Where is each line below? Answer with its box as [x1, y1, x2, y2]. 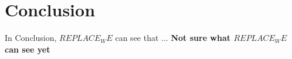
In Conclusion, [5, 32, 57, 44]
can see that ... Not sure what [115, 32, 231, 44]
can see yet [5, 43, 50, 55]
